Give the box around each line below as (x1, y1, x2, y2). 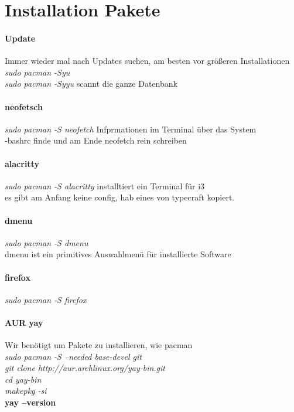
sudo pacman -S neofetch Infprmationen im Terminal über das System (5, 122, 257, 135)
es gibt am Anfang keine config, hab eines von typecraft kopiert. (5, 191, 235, 203)
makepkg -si (5, 384, 47, 397)
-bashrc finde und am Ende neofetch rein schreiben (5, 134, 187, 147)
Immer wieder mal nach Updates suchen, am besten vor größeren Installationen (5, 55, 290, 67)
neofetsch (5, 100, 43, 113)
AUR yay (5, 316, 43, 328)
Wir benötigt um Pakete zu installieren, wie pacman (5, 339, 193, 351)
